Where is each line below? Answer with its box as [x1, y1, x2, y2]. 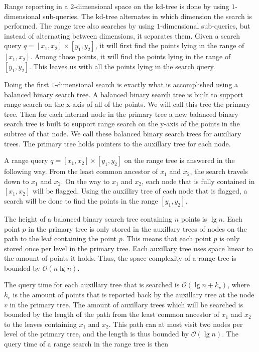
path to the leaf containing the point [4, 233, 117, 244]
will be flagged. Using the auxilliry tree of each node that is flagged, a [32, 186, 247, 196]
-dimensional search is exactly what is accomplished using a [55, 79, 238, 89]
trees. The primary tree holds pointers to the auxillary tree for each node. [4, 138, 231, 148]
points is [181, 213, 207, 224]
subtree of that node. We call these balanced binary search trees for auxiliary [4, 128, 241, 138]
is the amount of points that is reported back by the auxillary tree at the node [13, 289, 254, 300]
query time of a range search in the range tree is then [4, 338, 168, 349]
